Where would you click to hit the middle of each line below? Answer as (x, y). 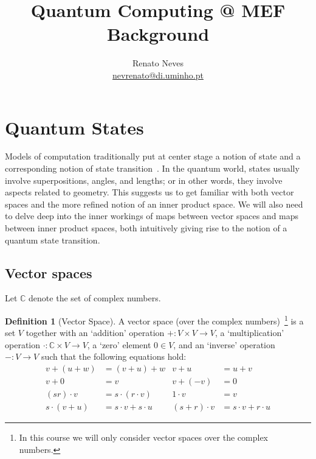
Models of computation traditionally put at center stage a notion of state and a (153, 156)
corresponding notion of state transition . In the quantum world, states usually (152, 168)
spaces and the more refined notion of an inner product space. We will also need (154, 204)
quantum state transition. (53, 240)
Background (158, 34)
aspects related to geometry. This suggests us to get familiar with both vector (149, 192)
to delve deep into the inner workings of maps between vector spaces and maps (152, 216)
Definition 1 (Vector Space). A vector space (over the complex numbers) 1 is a (154, 320)
